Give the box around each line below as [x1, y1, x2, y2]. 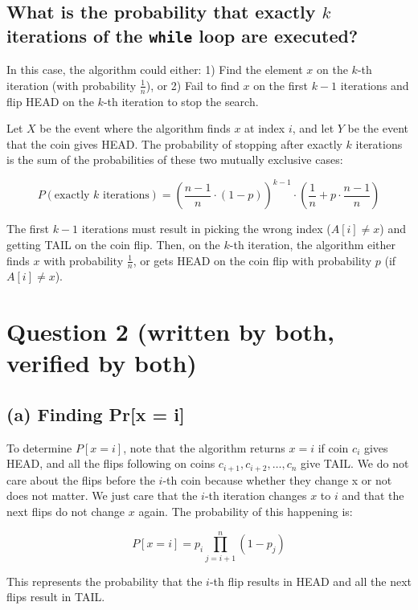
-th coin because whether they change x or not [162, 471, 392, 488]
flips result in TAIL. [6, 588, 105, 605]
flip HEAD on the [6, 92, 94, 109]
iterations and [340, 76, 409, 93]
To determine [6, 439, 72, 456]
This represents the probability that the [6, 572, 203, 589]
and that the [342, 487, 404, 504]
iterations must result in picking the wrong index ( [81, 220, 331, 237]
